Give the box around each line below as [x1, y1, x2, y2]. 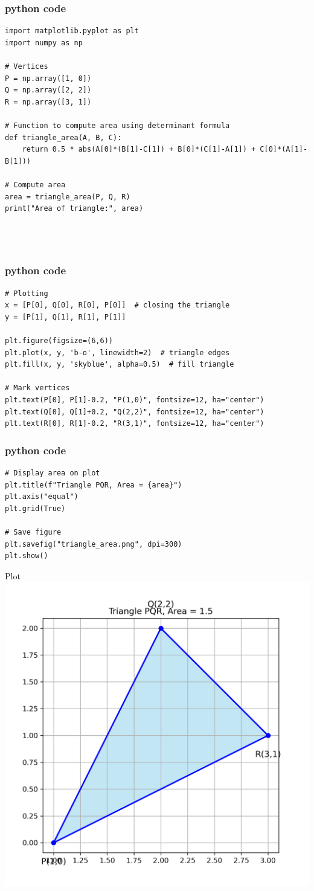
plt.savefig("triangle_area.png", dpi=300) [5, 539, 182, 548]
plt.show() [5, 552, 48, 561]
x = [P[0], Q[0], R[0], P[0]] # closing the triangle [5, 301, 230, 310]
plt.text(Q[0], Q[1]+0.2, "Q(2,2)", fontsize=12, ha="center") [5, 407, 264, 416]
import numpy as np [5, 38, 83, 47]
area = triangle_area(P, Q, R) [5, 192, 130, 201]
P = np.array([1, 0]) [5, 74, 92, 83]
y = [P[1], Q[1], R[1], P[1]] [5, 312, 126, 321]
